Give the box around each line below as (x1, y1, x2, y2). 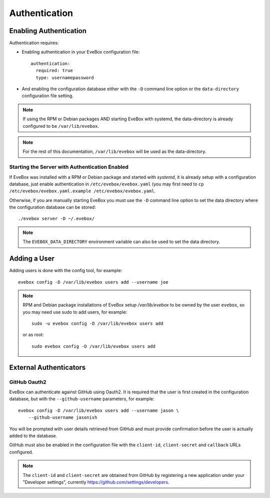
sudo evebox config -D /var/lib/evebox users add (31, 343, 156, 349)
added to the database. (9, 432, 57, 438)
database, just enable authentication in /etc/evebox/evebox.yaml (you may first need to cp (9, 181, 204, 187)
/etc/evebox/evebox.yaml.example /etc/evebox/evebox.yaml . (9, 188, 156, 194)
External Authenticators (9, 363, 86, 372)
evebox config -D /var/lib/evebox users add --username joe (18, 279, 168, 285)
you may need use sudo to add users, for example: (22, 309, 127, 315)
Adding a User (9, 255, 55, 263)
